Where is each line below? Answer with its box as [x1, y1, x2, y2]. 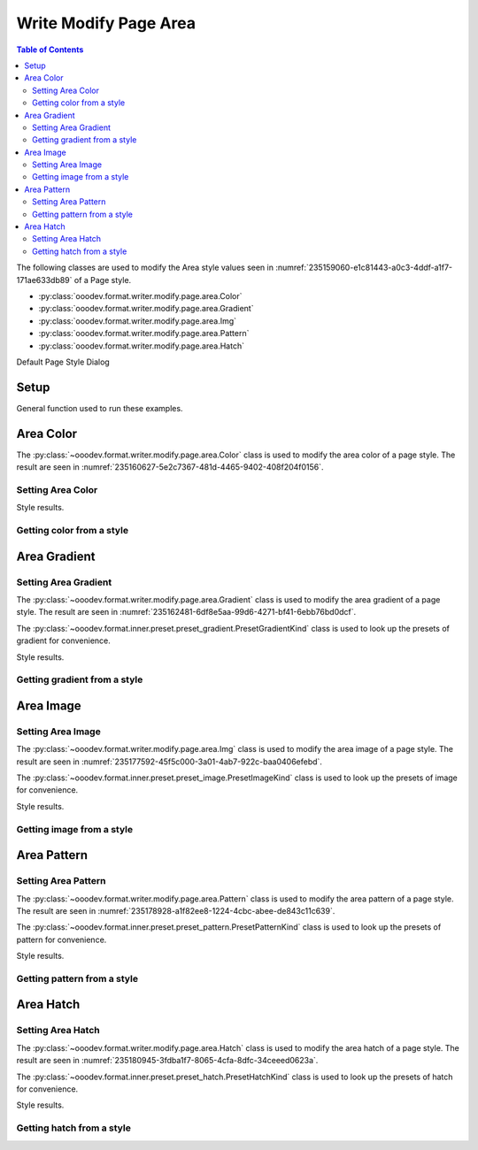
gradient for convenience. [16, 635, 111, 646]
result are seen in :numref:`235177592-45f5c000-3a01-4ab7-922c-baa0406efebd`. [16, 756, 323, 767]
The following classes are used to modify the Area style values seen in [16, 262, 274, 273]
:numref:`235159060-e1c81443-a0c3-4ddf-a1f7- [275, 262, 453, 273]
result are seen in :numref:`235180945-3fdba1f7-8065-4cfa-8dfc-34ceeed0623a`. [16, 1055, 319, 1066]
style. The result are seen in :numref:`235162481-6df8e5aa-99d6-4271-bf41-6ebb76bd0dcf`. [16, 607, 357, 617]
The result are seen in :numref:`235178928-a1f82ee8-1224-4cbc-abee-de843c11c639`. [16, 905, 335, 916]
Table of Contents [16, 44, 84, 55]
